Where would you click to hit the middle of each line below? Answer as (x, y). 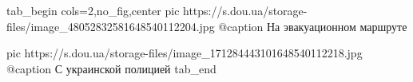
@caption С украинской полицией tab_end (111, 68)
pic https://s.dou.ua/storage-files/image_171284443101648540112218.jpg (185, 53)
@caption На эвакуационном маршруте (313, 26)
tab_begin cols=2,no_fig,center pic (93, 10)
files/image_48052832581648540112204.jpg (111, 26)
